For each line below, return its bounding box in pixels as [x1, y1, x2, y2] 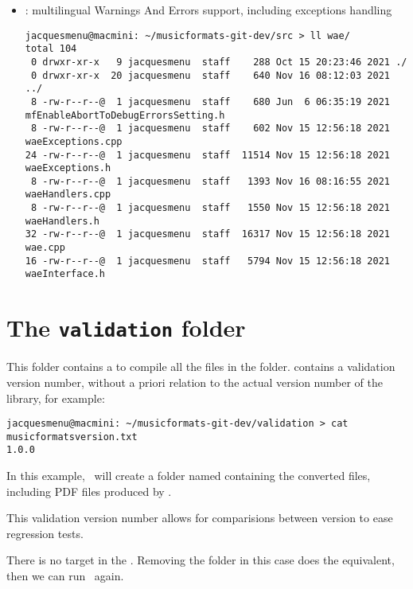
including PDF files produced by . [6, 482, 172, 499]
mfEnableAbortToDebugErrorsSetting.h [25, 109, 225, 121]
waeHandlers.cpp [25, 189, 111, 201]
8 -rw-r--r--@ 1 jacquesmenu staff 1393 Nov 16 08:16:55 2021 [30, 175, 390, 187]
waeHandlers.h [25, 215, 99, 227]
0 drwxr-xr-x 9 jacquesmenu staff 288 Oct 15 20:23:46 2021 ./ [30, 56, 407, 68]
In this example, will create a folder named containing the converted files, [6, 467, 371, 484]
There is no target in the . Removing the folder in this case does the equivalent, [6, 552, 395, 568]
